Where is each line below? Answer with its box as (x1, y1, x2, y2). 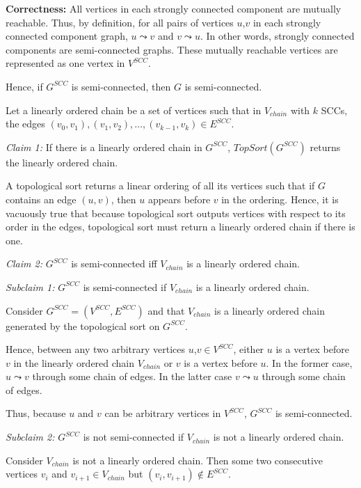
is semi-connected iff (71, 256, 157, 271)
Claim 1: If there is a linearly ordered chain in (6, 139, 202, 154)
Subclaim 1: (6, 279, 55, 294)
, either (233, 342, 264, 356)
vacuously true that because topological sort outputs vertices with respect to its (6, 205, 346, 220)
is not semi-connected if (83, 430, 184, 444)
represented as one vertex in (6, 56, 125, 70)
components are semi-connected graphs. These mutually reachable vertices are (6, 42, 338, 56)
